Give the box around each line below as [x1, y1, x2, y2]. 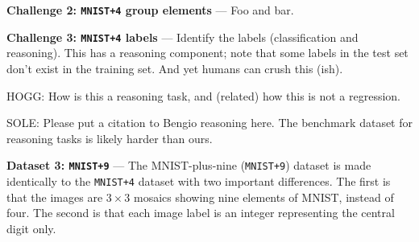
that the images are [6, 188, 103, 205]
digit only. [6, 219, 56, 236]
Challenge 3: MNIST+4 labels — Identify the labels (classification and [6, 28, 359, 45]
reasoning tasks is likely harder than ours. [6, 129, 213, 146]
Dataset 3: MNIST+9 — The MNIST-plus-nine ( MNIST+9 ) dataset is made [6, 157, 371, 174]
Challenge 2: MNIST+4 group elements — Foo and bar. [6, 2, 294, 18]
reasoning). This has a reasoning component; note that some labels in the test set [6, 44, 409, 61]
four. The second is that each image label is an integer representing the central [6, 204, 395, 221]
